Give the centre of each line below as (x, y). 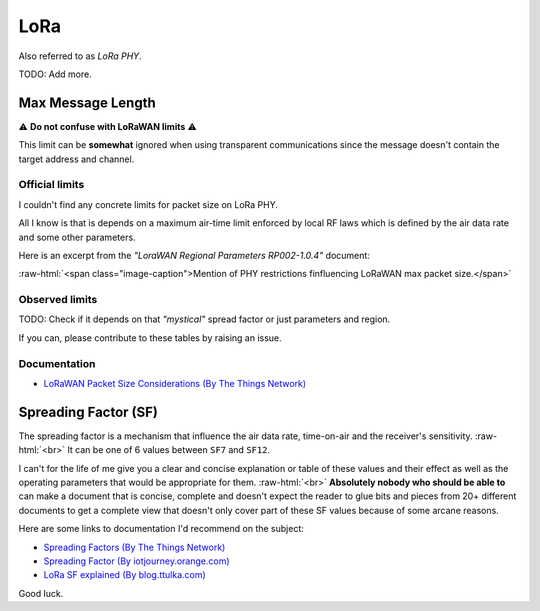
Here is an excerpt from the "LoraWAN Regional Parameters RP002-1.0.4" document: (194, 255)
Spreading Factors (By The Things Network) (134, 547)
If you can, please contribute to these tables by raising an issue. (150, 337)
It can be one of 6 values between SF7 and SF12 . (168, 450)
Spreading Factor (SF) (88, 411)
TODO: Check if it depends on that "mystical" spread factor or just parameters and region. (204, 319)
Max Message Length (87, 102)
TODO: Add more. (55, 74)
